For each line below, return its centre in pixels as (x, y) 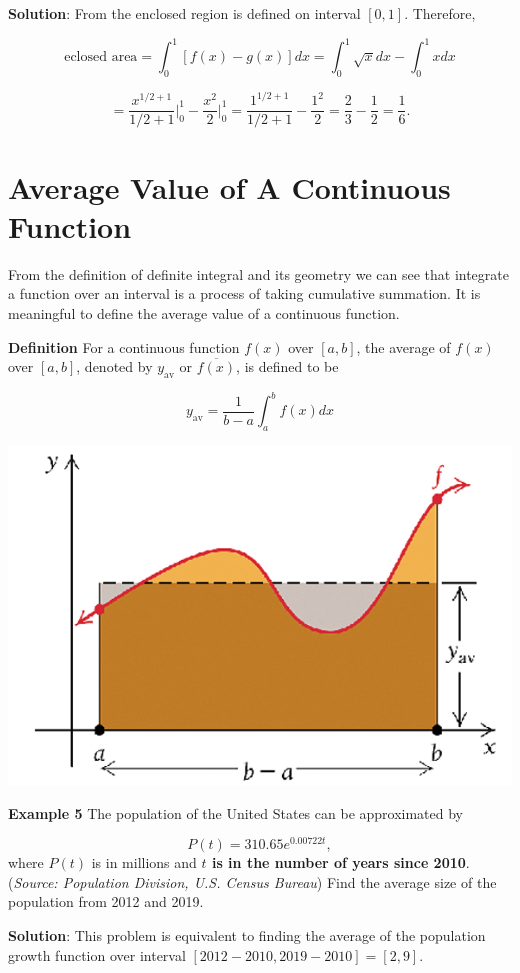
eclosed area (101, 57)
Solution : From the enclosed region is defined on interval (184, 13)
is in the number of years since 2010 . (340, 862)
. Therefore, (440, 13)
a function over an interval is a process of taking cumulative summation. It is (244, 293)
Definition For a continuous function (124, 346)
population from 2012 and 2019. (106, 901)
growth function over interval (97, 954)
